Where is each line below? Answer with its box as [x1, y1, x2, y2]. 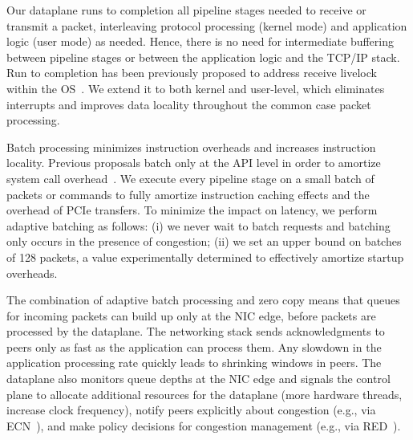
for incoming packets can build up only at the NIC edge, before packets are [6, 307, 376, 324]
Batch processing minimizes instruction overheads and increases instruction [6, 138, 376, 155]
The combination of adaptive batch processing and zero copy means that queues [6, 291, 400, 308]
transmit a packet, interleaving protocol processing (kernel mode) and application [6, 17, 407, 34]
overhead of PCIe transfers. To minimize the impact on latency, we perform [6, 202, 378, 218]
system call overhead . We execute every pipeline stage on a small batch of [6, 169, 375, 186]
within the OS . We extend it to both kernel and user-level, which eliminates [6, 79, 385, 96]
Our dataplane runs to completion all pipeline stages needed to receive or [6, 2, 366, 18]
